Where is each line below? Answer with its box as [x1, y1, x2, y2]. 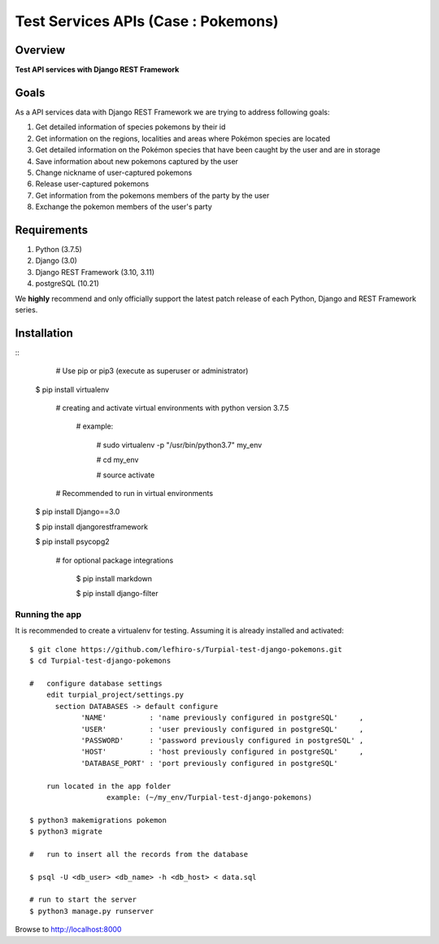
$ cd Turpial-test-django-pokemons [29, 656, 172, 666]
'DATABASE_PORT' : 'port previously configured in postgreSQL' [80, 759, 338, 768]
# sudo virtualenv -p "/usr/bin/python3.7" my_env [96, 440, 263, 450]
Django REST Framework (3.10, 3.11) [35, 267, 154, 276]
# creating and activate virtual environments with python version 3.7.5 [55, 403, 289, 413]
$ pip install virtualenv [35, 385, 110, 394]
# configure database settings [29, 679, 163, 689]
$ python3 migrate [29, 827, 103, 837]
